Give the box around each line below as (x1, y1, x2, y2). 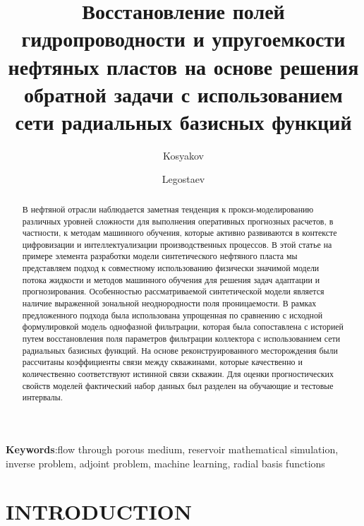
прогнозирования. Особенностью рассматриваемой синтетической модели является (22, 285, 324, 297)
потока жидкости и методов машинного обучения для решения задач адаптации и (22, 273, 320, 285)
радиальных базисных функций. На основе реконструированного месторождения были (22, 344, 338, 356)
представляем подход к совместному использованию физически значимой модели (22, 262, 320, 274)
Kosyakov (162, 148, 205, 162)
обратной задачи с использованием (24, 79, 343, 108)
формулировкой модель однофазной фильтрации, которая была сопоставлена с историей (22, 321, 344, 333)
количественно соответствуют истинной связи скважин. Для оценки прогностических (22, 368, 334, 380)
